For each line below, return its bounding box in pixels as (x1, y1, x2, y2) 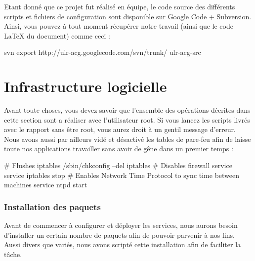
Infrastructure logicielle (4, 76, 167, 96)
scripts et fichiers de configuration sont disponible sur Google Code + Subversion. (4, 11, 252, 21)
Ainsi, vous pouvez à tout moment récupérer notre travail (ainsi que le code (4, 21, 233, 31)
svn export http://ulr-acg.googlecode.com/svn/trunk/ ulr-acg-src (4, 47, 201, 57)
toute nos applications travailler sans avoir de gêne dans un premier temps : (4, 143, 233, 154)
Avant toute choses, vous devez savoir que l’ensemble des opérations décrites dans (4, 105, 251, 115)
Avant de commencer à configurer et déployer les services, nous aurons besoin (4, 220, 238, 230)
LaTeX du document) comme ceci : (4, 30, 110, 41)
